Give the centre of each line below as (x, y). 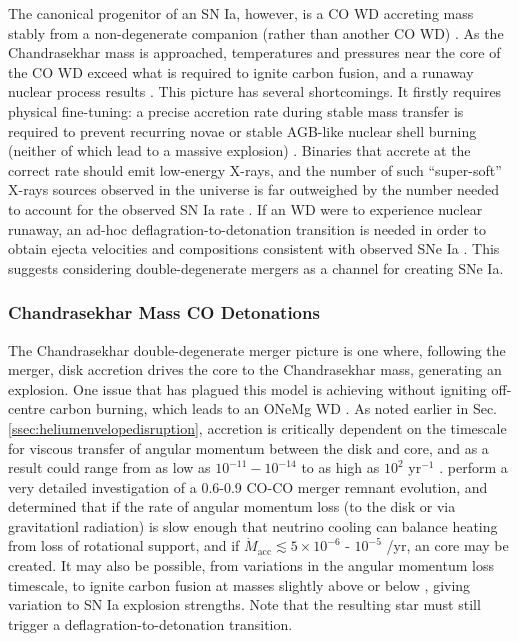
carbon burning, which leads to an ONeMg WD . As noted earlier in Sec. (273, 408)
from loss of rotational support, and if (124, 545)
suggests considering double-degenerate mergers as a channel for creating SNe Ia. (256, 267)
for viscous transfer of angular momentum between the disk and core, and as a (248, 447)
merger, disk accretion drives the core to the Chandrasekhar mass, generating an (255, 369)
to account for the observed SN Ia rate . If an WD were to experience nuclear (245, 208)
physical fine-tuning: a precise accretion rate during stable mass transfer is (236, 110)
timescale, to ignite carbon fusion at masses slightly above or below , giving (239, 584)
